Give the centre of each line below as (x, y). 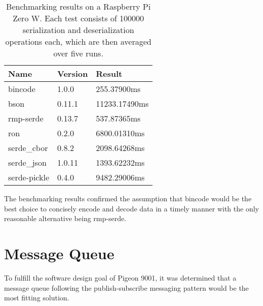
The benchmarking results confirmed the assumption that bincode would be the (128, 198)
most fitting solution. (37, 298)
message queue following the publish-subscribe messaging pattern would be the (126, 287)
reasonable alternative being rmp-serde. (65, 218)
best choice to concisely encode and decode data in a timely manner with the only (131, 208)
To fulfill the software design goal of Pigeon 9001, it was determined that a (120, 277)
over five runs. (78, 53)
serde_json (27, 162)
